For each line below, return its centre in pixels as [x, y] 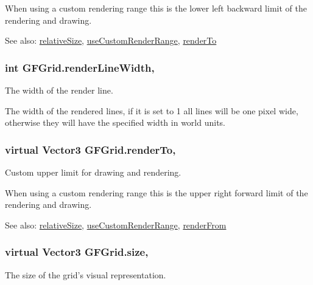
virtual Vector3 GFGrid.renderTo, [90, 149]
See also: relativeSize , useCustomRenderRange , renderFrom [116, 225]
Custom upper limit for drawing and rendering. [93, 172]
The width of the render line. [59, 90]
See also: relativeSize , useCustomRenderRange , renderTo [111, 40]
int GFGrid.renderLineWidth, [80, 67]
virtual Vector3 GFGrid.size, [77, 252]
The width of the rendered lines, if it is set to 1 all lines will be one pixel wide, [152, 110]
